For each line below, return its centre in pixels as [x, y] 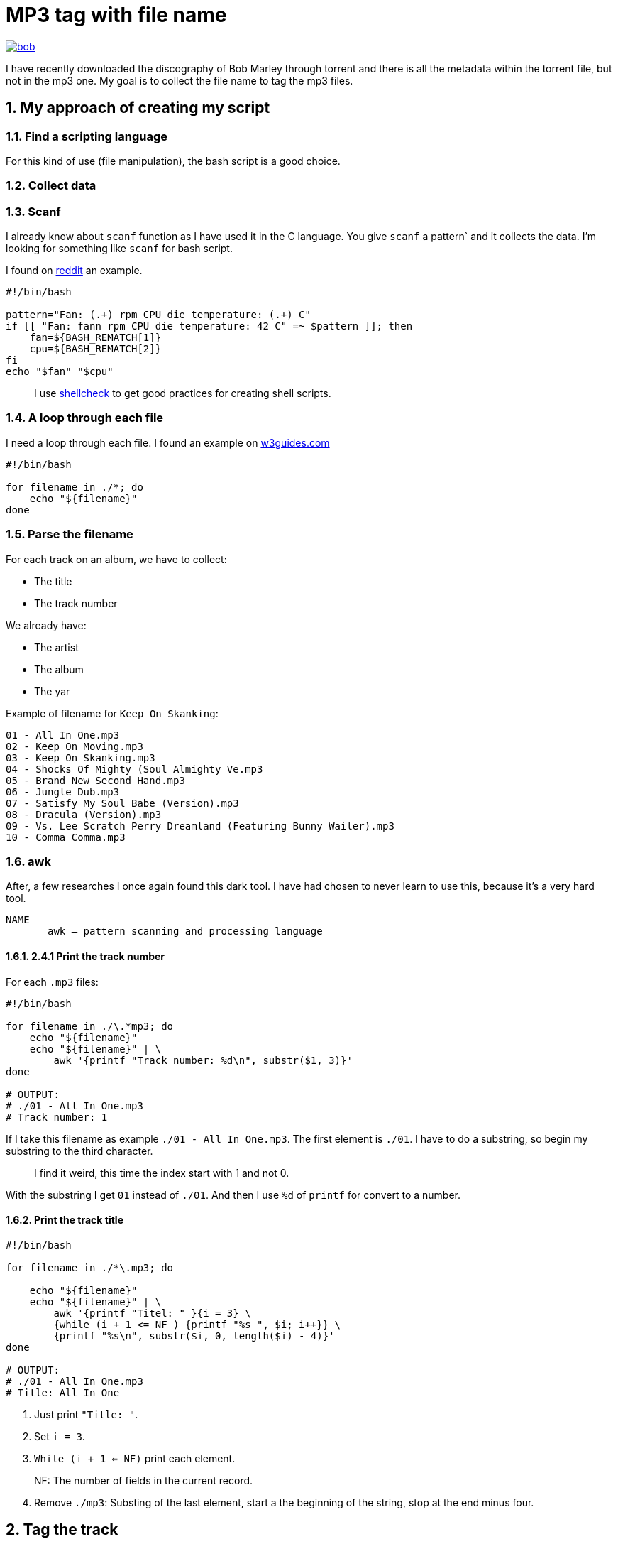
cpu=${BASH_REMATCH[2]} [95, 349]
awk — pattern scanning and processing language [185, 931]
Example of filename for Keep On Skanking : [112, 713]
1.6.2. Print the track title [65, 1220]
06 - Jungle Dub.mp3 [63, 792]
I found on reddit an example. [74, 271]
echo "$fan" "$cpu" [60, 372]
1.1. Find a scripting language [87, 136]
